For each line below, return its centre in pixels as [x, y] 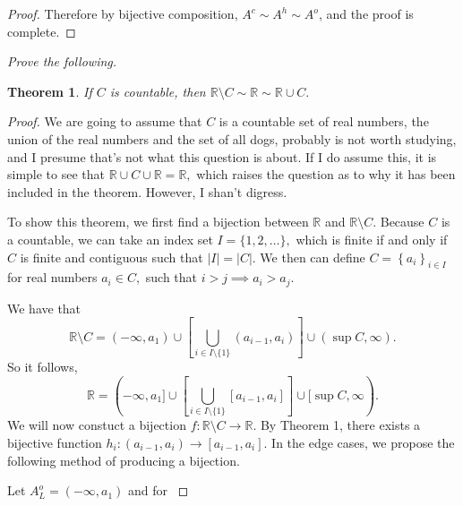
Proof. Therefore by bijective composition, [123, 13]
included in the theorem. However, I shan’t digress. [147, 191]
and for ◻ [159, 490]
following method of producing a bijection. [124, 460]
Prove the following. [62, 61]
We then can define [313, 257]
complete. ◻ [42, 31]
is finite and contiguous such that [111, 257]
